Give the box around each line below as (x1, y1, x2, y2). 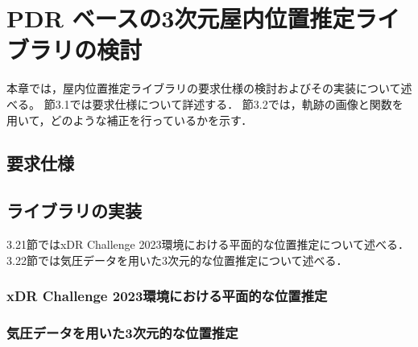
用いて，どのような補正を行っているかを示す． (6, 111, 253, 128)
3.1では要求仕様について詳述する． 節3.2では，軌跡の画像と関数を (55, 95, 404, 112)
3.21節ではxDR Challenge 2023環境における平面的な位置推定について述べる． (6, 236, 410, 253)
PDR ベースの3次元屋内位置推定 (6, 2, 355, 35)
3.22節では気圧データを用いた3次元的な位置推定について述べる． (6, 251, 348, 268)
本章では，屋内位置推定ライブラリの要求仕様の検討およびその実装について (6, 80, 401, 97)
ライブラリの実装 (6, 198, 142, 223)
